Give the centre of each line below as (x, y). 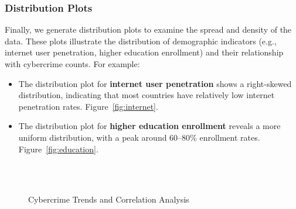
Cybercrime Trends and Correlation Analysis (109, 199)
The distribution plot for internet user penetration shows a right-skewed (155, 83)
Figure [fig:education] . (58, 149)
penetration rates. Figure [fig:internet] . (88, 106)
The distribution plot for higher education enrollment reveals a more (149, 126)
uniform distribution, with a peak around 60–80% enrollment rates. (139, 137)
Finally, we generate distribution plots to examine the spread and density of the (148, 29)
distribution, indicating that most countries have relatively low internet (147, 95)
